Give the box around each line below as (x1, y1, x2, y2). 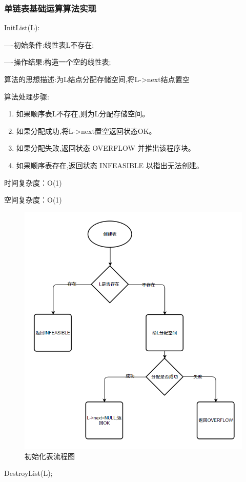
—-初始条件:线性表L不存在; (4, 39, 94, 50)
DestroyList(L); (4, 468, 53, 478)
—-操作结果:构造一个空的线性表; (4, 56, 111, 67)
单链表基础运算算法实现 (4, 2, 96, 14)
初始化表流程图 (25, 450, 75, 461)
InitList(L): (4, 22, 40, 33)
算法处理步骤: (4, 91, 49, 102)
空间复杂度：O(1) (4, 194, 62, 205)
